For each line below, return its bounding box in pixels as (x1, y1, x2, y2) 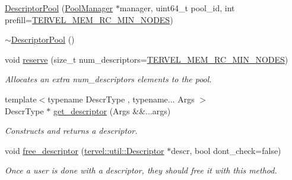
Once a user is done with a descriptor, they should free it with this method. (5, 164, 277, 176)
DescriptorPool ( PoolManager (5, 2, 113, 14)
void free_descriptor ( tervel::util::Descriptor (5, 144, 164, 156)
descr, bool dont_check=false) (171, 144, 281, 156)
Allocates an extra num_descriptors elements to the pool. (5, 73, 212, 85)
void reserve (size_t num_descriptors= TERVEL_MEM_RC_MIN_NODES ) (5, 53, 288, 65)
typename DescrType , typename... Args (47, 92, 195, 105)
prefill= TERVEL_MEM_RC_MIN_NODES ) (5, 13, 173, 25)
